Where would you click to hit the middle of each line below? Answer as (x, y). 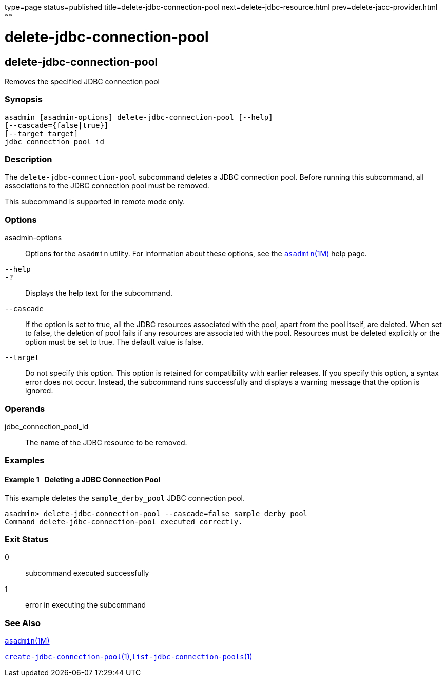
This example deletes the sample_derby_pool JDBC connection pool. (125, 498)
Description (28, 159)
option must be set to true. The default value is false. (114, 342)
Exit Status (27, 539)
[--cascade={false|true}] (57, 125)
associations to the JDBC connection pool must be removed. (107, 186)
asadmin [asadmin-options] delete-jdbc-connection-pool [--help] (139, 117)
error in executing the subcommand (86, 605)
